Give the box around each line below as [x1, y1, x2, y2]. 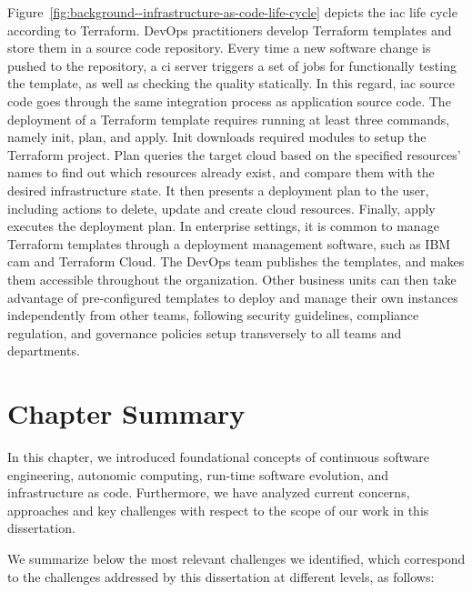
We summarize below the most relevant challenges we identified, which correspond [7, 548, 466, 567]
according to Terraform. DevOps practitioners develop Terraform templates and [7, 20, 452, 39]
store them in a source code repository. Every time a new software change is [7, 38, 431, 57]
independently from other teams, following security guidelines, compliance [7, 306, 419, 325]
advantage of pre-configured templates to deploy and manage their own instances [7, 287, 458, 306]
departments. [7, 341, 80, 360]
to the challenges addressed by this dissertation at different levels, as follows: [7, 567, 435, 586]
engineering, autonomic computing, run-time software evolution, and [7, 465, 389, 484]
